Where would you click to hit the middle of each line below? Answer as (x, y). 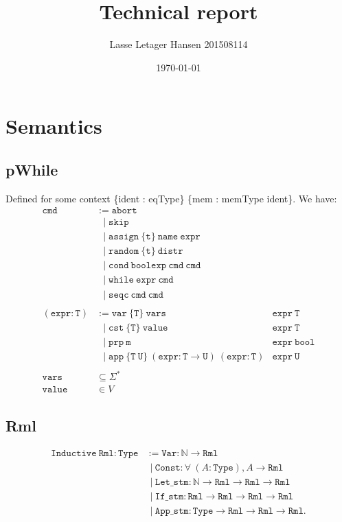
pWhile (32, 169)
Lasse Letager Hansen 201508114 (179, 44)
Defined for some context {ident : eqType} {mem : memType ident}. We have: (171, 198)
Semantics (54, 126)
